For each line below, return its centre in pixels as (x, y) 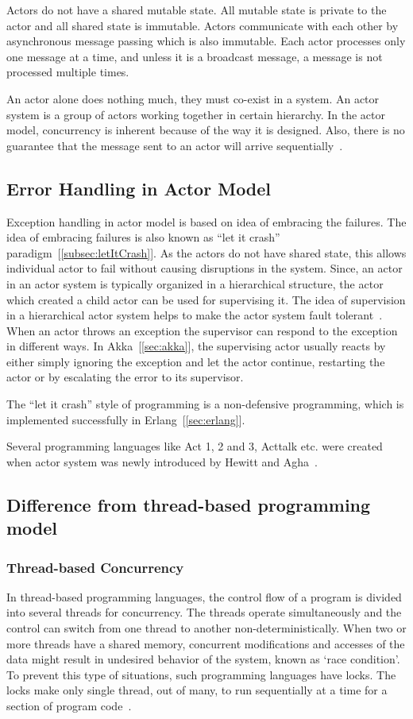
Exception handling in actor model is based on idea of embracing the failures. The (206, 221)
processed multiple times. (68, 72)
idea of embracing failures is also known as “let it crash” (143, 237)
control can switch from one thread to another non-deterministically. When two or (206, 628)
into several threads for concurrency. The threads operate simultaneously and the (204, 612)
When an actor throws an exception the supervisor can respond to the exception (202, 330)
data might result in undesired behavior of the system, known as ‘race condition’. (203, 659)
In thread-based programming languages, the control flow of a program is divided (204, 596)
